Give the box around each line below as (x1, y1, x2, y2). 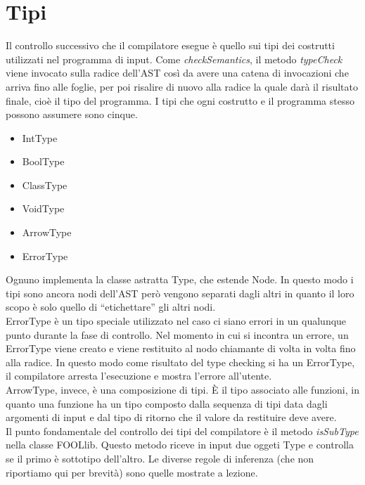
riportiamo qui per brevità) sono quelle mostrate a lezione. (6, 465, 258, 479)
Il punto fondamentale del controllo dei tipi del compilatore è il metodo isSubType (6, 423, 359, 438)
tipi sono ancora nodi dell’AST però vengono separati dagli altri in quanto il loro (6, 285, 354, 300)
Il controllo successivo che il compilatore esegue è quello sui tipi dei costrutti (6, 38, 335, 53)
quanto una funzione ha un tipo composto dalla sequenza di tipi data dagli (6, 396, 328, 410)
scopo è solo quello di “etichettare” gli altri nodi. (6, 299, 216, 314)
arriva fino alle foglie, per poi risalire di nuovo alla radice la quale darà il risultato (6, 79, 359, 93)
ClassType (22, 177, 68, 192)
